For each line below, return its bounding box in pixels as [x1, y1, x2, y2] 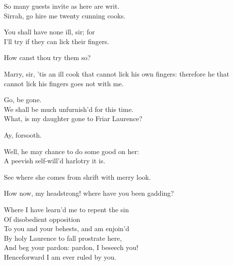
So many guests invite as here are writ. [4, 1, 120, 11]
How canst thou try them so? [4, 52, 91, 62]
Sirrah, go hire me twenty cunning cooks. [4, 10, 126, 20]
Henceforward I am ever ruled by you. [4, 251, 116, 262]
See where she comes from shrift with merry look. [4, 171, 151, 182]
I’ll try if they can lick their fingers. [4, 36, 109, 46]
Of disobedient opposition [4, 214, 80, 224]
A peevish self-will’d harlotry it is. [4, 156, 106, 166]
